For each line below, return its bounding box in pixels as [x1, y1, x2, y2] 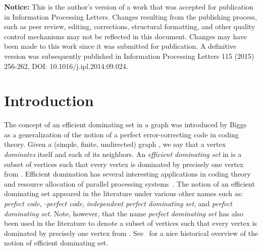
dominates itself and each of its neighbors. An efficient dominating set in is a [4, 149, 242, 159]
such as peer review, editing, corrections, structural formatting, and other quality [4, 21, 255, 32]
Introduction [4, 90, 94, 111]
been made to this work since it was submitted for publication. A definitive [4, 41, 237, 51]
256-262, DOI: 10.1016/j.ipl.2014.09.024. [4, 60, 128, 71]
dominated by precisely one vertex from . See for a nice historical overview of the [4, 227, 258, 238]
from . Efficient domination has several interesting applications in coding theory [4, 169, 251, 179]
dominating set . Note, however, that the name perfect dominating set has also [4, 208, 243, 218]
